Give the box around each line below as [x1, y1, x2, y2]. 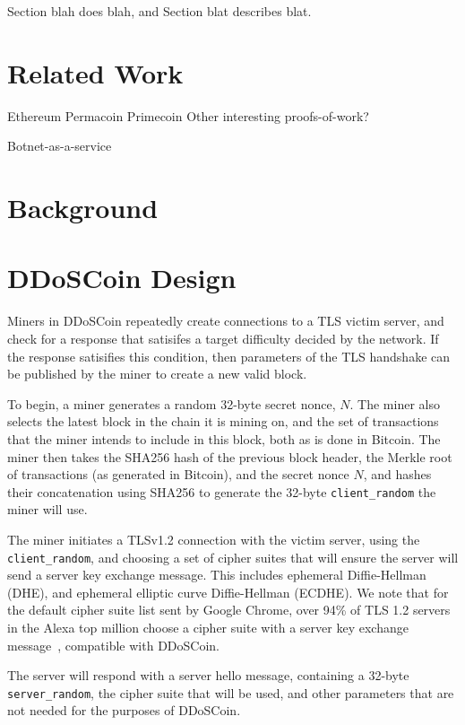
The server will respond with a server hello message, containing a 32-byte [7, 666, 409, 685]
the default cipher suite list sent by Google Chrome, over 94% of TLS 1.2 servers [7, 600, 451, 619]
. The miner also [349, 394, 440, 413]
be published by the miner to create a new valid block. [7, 364, 307, 383]
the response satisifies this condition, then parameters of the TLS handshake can [7, 346, 451, 365]
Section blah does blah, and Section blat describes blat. [7, 2, 312, 20]
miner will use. [7, 500, 88, 519]
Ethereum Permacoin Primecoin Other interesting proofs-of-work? [7, 106, 369, 125]
